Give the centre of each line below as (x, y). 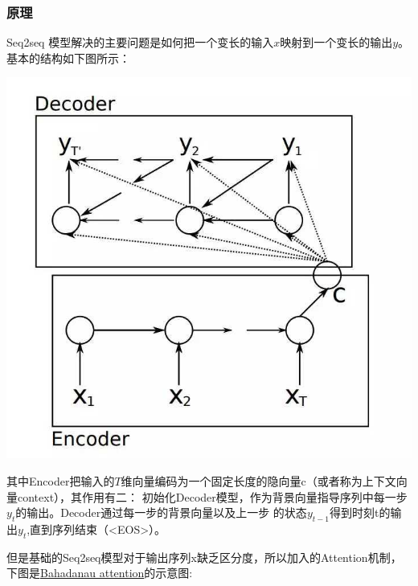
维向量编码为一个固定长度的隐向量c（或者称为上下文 (258, 481)
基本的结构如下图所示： (68, 57)
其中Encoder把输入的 (61, 481)
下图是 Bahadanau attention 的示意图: (100, 573)
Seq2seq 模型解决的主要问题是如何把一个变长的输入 (140, 42)
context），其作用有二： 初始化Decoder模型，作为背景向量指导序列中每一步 (212, 496)
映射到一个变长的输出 (336, 42)
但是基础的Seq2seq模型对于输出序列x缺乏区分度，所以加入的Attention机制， (204, 557)
